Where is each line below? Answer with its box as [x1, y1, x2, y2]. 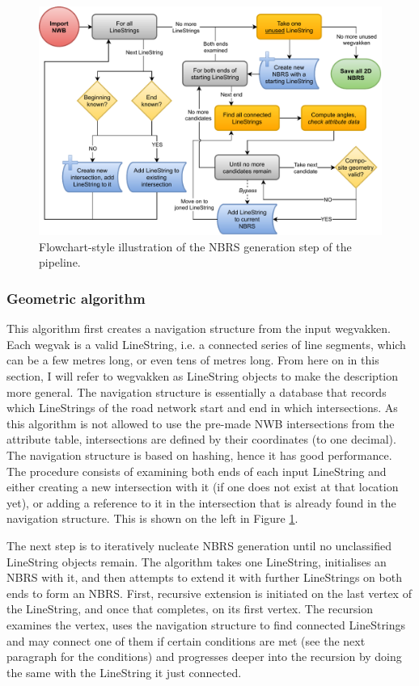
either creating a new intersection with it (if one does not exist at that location [6, 478, 399, 495]
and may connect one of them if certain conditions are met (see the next [6, 632, 366, 649]
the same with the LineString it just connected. [6, 663, 242, 680]
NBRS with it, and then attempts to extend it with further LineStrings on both [6, 569, 402, 586]
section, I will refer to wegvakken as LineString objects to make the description [6, 368, 399, 384]
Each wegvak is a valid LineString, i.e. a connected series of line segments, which [6, 335, 406, 352]
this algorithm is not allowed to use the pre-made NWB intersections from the [6, 415, 395, 431]
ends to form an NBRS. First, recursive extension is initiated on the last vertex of [6, 584, 412, 601]
